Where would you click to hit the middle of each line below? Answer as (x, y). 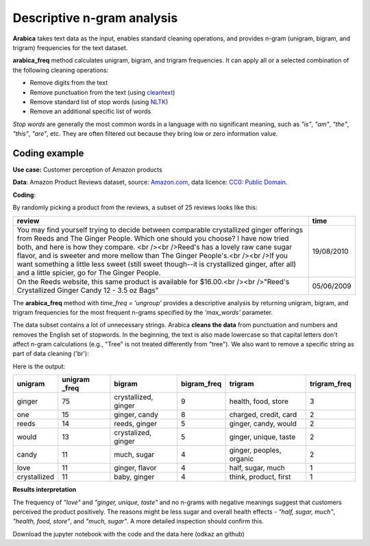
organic (242, 459)
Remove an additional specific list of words (90, 111)
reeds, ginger (136, 424)
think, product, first (260, 477)
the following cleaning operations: (61, 70)
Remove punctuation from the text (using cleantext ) (102, 92)
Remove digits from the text (69, 83)
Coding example (48, 153)
